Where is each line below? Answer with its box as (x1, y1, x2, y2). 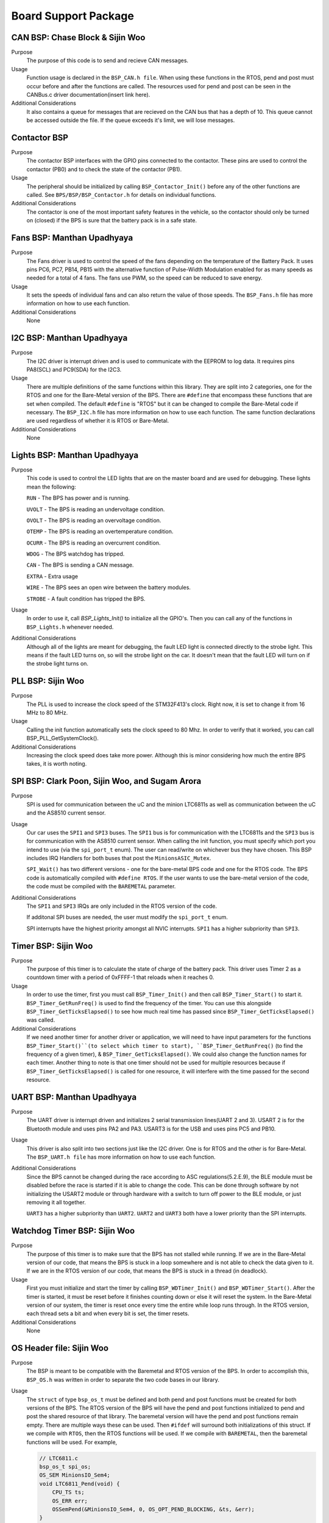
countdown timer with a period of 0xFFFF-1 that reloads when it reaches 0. (26, 974, 214, 981)
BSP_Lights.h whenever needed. (26, 623, 114, 631)
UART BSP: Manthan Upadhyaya (11, 1092, 137, 1102)
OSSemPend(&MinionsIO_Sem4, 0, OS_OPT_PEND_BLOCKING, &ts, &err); (52, 1505, 255, 1513)
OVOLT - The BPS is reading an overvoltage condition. (26, 517, 161, 524)
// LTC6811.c (39, 1455, 79, 1461)
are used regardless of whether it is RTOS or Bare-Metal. (26, 417, 169, 425)
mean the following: (26, 483, 76, 490)
